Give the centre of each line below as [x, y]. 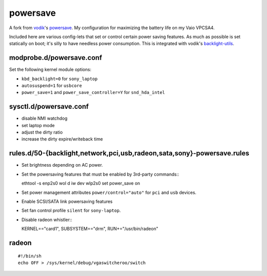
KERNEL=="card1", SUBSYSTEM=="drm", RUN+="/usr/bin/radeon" [90, 229]
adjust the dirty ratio [42, 132]
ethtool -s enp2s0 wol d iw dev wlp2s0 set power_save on [81, 184]
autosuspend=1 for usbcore [52, 86]
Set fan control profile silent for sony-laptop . [71, 211]
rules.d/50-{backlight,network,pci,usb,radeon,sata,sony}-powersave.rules [129, 153]
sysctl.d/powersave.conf [49, 107]
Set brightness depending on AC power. [62, 165]
